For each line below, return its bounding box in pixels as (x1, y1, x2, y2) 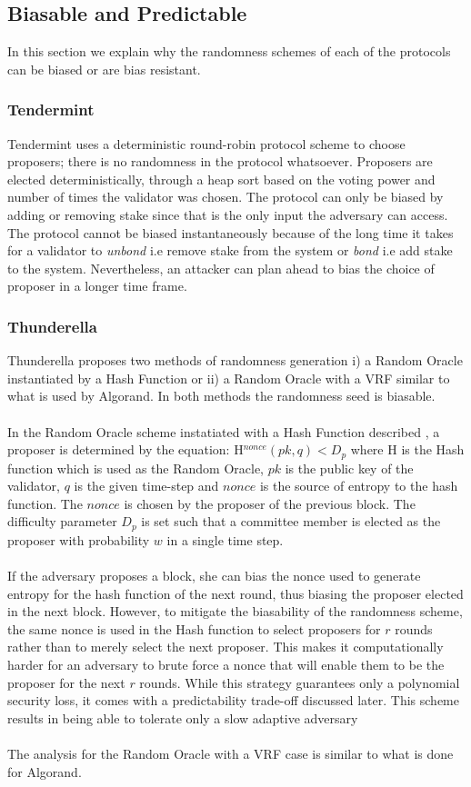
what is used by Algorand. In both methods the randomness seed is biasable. (7, 386, 436, 405)
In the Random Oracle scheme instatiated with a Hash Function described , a (7, 422, 440, 441)
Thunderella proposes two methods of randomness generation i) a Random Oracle (7, 351, 463, 370)
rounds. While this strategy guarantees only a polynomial (139, 672, 460, 692)
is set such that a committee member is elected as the (141, 512, 441, 531)
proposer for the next (7, 672, 125, 692)
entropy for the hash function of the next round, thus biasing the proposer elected (7, 583, 464, 603)
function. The (7, 493, 83, 513)
